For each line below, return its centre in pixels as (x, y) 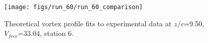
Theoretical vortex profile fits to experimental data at (88, 23)
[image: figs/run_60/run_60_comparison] (74, 7)
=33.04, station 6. (46, 33)
